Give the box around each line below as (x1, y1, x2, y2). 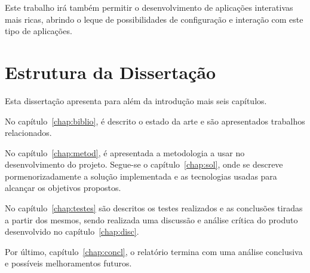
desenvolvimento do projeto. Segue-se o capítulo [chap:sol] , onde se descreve (5, 158, 283, 171)
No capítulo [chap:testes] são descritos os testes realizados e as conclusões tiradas (5, 202, 303, 214)
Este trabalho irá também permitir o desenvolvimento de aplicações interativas (5, 1, 293, 13)
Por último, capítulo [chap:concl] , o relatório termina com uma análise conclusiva (5, 245, 303, 257)
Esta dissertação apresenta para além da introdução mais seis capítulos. (5, 94, 267, 107)
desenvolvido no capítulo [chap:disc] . (5, 225, 139, 238)
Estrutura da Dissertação (5, 59, 216, 84)
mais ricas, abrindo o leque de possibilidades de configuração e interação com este (5, 13, 303, 25)
